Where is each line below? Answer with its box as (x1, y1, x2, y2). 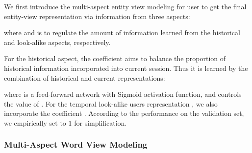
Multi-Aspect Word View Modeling (4, 138, 148, 151)
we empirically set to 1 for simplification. (4, 117, 127, 128)
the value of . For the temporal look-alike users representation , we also (4, 98, 218, 109)
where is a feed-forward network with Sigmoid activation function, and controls (4, 89, 242, 99)
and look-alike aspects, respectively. (4, 37, 111, 47)
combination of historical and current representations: (4, 72, 165, 83)
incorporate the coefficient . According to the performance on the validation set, (4, 108, 244, 118)
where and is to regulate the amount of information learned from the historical (4, 27, 240, 38)
